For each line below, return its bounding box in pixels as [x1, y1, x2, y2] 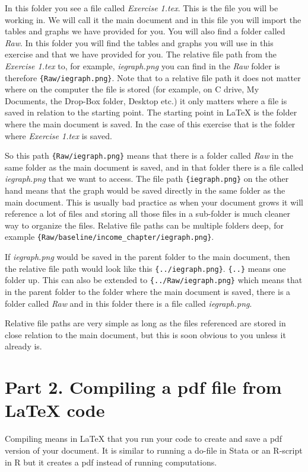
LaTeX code [5, 398, 105, 422]
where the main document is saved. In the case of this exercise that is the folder [5, 118, 296, 130]
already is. [5, 340, 42, 352]
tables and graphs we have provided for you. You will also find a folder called [5, 25, 285, 37]
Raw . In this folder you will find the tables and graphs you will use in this [5, 36, 274, 49]
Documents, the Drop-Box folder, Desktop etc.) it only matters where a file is [5, 94, 287, 107]
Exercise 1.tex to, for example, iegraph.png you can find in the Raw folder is [5, 59, 280, 72]
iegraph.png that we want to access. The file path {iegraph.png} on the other [5, 172, 289, 185]
